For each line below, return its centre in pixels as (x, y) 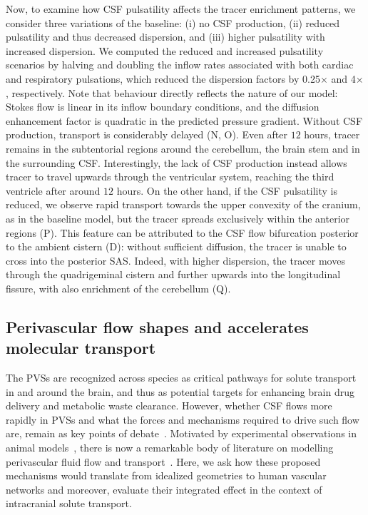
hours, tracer (332, 134)
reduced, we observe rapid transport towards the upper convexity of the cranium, (183, 204)
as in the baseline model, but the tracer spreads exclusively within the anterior (178, 218)
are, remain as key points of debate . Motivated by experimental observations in (182, 433)
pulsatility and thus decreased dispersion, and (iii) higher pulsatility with (165, 37)
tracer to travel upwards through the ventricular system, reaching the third (170, 177)
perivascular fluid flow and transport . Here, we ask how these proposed (163, 461)
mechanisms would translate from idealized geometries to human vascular (166, 475)
